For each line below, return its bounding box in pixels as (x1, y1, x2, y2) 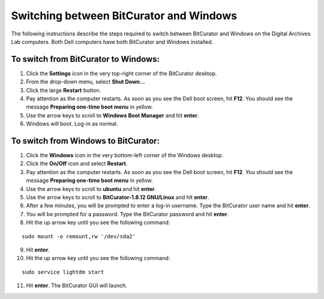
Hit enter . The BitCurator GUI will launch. (26, 282, 127, 289)
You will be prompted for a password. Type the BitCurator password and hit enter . (26, 210, 229, 217)
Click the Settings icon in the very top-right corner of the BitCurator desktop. (26, 70, 217, 77)
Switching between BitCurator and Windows (11, 9, 237, 22)
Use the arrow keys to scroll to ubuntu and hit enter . (26, 185, 157, 192)
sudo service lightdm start (22, 268, 104, 276)
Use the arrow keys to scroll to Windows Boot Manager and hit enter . (26, 112, 199, 119)
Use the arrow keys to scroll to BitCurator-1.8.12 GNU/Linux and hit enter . (26, 194, 209, 201)
